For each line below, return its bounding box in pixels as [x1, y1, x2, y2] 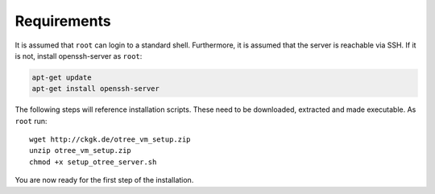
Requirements [14, 12, 112, 30]
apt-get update [31, 72, 92, 82]
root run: [14, 116, 48, 126]
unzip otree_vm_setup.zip [29, 146, 132, 155]
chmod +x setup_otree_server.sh [29, 157, 157, 167]
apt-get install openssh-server [31, 85, 160, 93]
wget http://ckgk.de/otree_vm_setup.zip [29, 135, 191, 144]
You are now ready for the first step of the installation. [14, 175, 194, 185]
